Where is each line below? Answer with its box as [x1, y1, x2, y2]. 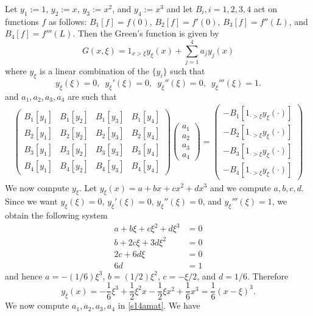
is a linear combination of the [40, 65, 149, 77]
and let [166, 2, 193, 15]
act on [253, 2, 277, 15]
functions [5, 15, 39, 27]
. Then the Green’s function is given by [72, 27, 219, 40]
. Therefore [247, 269, 289, 282]
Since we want [5, 195, 58, 208]
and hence [5, 269, 43, 282]
